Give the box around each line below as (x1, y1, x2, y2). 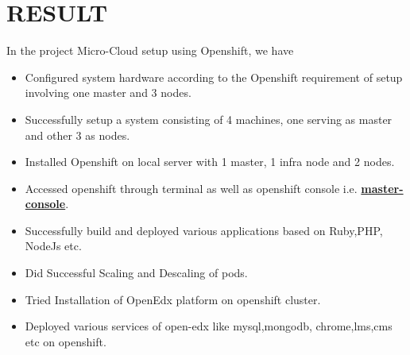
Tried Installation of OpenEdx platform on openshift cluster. (25, 291, 321, 307)
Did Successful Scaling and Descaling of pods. (25, 264, 248, 281)
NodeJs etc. (25, 237, 82, 254)
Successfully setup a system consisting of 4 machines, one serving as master (25, 110, 393, 127)
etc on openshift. (25, 333, 106, 349)
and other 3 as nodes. (25, 126, 130, 143)
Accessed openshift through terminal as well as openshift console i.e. (25, 179, 358, 196)
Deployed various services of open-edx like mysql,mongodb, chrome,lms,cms (25, 318, 393, 334)
